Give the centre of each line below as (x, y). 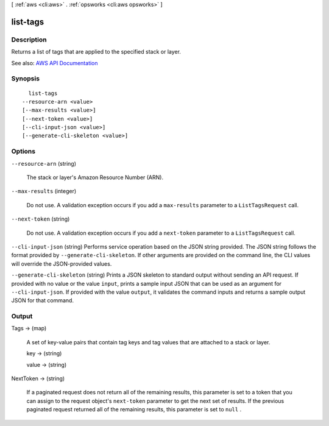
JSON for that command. (43, 300)
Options (23, 151)
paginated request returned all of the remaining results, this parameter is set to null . (134, 410)
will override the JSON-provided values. (62, 264)
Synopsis (25, 79)
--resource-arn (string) (44, 163)
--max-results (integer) (44, 191)
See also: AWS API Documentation (55, 63)
